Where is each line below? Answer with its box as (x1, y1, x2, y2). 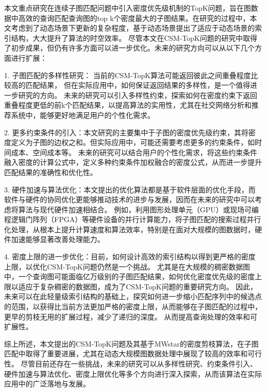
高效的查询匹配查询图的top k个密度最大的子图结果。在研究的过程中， (18, 12, 250, 23)
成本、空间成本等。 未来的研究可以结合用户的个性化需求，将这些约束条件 (11, 146, 257, 157)
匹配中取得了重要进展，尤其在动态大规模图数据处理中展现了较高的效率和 (4, 348, 248, 359)
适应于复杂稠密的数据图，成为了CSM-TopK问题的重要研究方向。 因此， (18, 281, 257, 291)
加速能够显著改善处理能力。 (11, 234, 104, 244)
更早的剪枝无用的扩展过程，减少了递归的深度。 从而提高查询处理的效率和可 (4, 311, 257, 322)
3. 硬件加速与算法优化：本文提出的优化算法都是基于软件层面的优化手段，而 (4, 184, 256, 194)
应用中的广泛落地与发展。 (4, 378, 90, 389)
